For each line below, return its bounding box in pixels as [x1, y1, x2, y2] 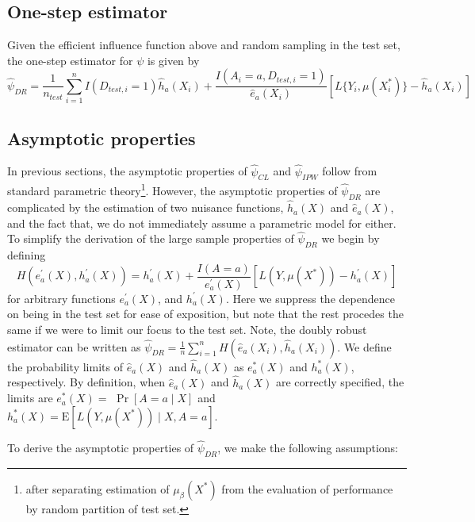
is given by [147, 52, 200, 68]
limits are [7, 390, 53, 406]
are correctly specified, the [275, 374, 404, 390]
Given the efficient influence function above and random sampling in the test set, [7, 36, 400, 53]
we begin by [321, 230, 380, 247]
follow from [322, 163, 377, 179]
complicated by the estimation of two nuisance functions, [7, 199, 284, 216]
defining [7, 247, 46, 263]
